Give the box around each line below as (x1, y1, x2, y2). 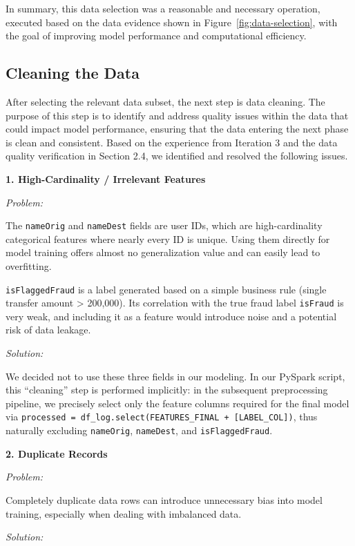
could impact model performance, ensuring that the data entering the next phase (6, 121, 349, 136)
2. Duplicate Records (6, 446, 108, 460)
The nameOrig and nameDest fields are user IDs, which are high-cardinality (6, 218, 323, 233)
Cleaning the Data (6, 62, 140, 84)
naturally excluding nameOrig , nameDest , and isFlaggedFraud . (6, 423, 273, 438)
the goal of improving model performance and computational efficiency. (6, 28, 307, 43)
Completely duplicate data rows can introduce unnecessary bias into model (6, 492, 323, 507)
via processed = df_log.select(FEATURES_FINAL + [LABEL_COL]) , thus (6, 409, 318, 424)
